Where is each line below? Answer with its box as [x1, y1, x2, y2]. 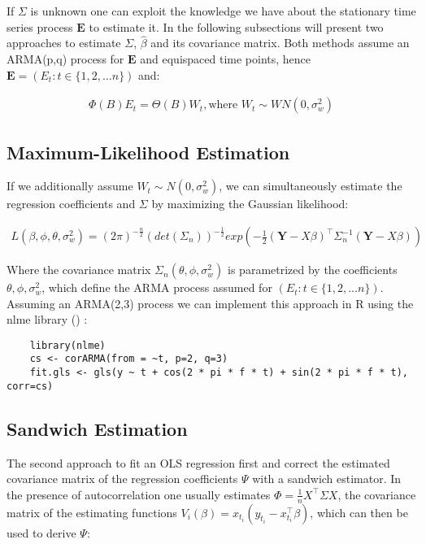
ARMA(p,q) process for [7, 50, 124, 67]
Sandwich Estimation [7, 416, 188, 441]
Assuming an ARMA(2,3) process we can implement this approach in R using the [7, 294, 414, 311]
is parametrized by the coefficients [228, 261, 398, 278]
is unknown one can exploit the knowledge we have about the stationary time [30, 2, 416, 19]
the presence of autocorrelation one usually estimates [7, 485, 271, 503]
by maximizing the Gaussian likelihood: [151, 195, 349, 212]
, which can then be [310, 503, 408, 520]
